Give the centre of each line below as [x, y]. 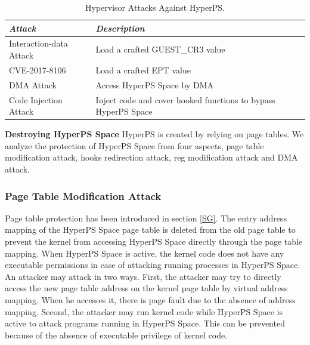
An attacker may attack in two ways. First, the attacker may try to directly [143, 276]
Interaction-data [38, 43]
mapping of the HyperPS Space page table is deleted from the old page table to [150, 230]
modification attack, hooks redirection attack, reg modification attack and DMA [151, 157]
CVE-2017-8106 [38, 70]
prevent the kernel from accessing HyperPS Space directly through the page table [154, 241]
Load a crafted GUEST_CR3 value [160, 49]
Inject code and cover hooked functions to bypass [185, 99]
